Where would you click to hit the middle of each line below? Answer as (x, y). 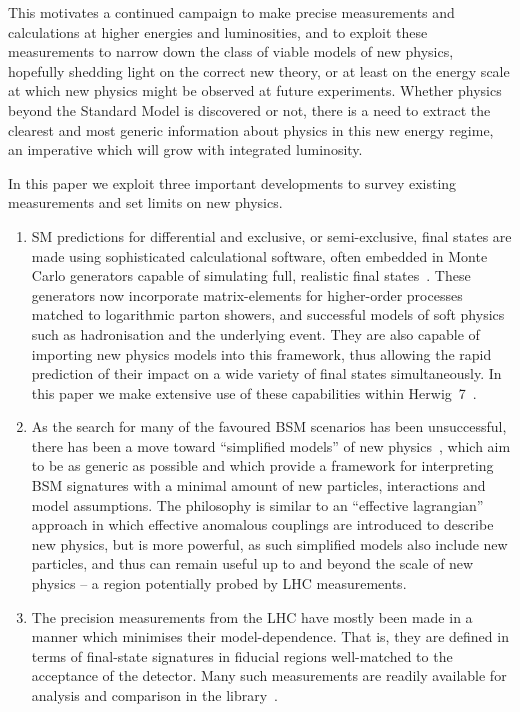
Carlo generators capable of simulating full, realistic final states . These (251, 275)
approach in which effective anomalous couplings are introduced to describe (262, 524)
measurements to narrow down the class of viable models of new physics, (231, 51)
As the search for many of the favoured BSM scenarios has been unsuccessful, (269, 426)
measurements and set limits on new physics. (145, 202)
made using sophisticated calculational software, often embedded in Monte (259, 255)
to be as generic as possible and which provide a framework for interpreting (262, 465)
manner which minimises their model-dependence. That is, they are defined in (270, 636)
